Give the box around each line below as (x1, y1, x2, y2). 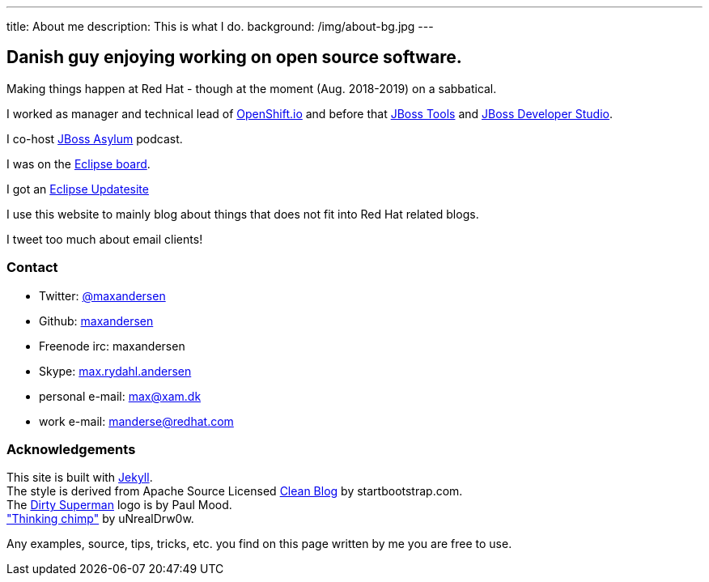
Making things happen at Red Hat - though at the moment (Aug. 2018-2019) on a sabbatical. (6, 81, 497, 96)
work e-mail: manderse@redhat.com (39, 414, 234, 428)
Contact (6, 259, 58, 276)
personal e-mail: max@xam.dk (39, 389, 202, 403)
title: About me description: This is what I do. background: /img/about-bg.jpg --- (6, 19, 434, 33)
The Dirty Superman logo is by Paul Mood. (6, 498, 232, 512)
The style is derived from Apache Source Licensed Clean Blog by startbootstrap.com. (6, 484, 463, 499)
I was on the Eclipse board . (6, 156, 151, 171)
